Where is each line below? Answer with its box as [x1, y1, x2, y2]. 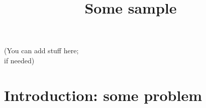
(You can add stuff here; [4, 45, 79, 56]
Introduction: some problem [4, 84, 202, 105]
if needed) [4, 55, 35, 65]
